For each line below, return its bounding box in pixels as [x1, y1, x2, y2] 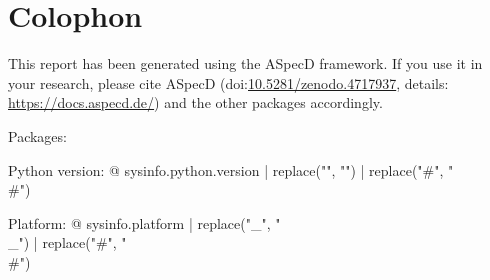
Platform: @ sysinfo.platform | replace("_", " [8, 212, 281, 233]
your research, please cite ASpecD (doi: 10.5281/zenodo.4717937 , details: [8, 72, 449, 93]
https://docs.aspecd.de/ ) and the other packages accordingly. [8, 92, 383, 113]
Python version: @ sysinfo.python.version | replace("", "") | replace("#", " [8, 159, 454, 180]
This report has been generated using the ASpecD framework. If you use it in [8, 53, 483, 74]
